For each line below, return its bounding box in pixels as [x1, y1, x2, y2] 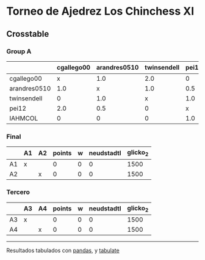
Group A [6, 47, 32, 56]
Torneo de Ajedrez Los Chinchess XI [6, 4, 195, 18]
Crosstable [6, 29, 49, 39]
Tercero [6, 188, 31, 196]
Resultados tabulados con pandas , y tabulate [6, 247, 120, 254]
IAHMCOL [9, 114, 38, 123]
